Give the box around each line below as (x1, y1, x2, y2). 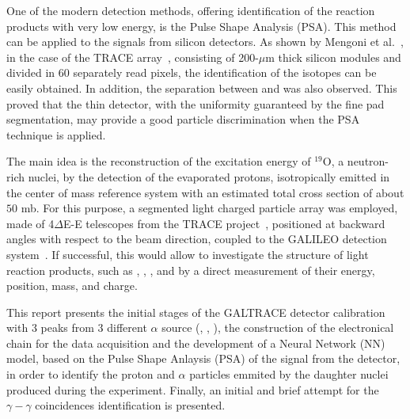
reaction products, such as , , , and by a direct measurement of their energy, (6, 261, 375, 278)
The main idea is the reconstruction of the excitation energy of (6, 153, 311, 170)
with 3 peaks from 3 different (6, 319, 147, 336)
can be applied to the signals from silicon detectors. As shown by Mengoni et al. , (6, 33, 404, 50)
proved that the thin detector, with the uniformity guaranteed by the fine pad (6, 95, 385, 112)
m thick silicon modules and (265, 48, 401, 65)
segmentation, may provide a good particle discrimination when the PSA (6, 111, 360, 128)
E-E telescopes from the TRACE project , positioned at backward (63, 215, 385, 231)
